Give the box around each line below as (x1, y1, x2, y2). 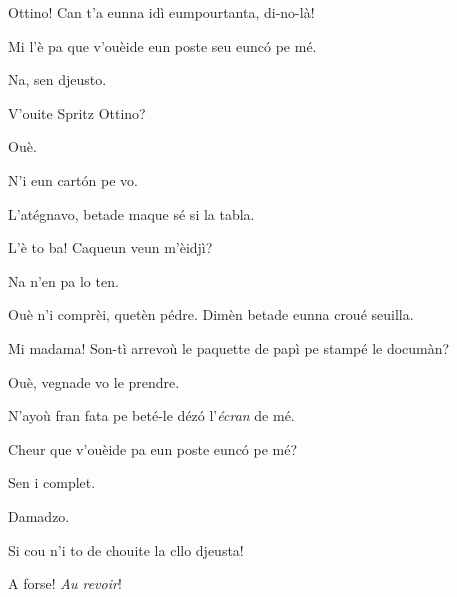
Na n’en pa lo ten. (8, 270, 119, 291)
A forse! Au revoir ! (8, 573, 122, 594)
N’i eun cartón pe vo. (8, 169, 138, 190)
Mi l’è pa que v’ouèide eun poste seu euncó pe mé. (8, 35, 317, 56)
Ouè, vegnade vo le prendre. (8, 371, 180, 392)
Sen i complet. (8, 472, 96, 493)
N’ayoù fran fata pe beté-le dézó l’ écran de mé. (8, 405, 295, 426)
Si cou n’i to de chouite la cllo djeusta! (8, 539, 244, 560)
